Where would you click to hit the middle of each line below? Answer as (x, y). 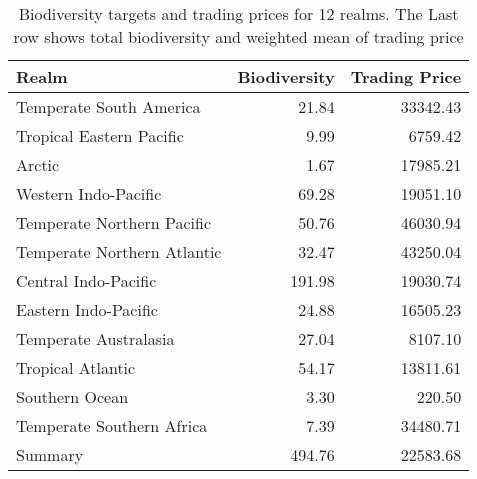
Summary (50, 454)
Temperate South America (108, 106)
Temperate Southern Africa (112, 425)
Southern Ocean (72, 396)
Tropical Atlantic (76, 367)
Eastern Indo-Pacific (87, 309)
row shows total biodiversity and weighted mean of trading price (238, 36)
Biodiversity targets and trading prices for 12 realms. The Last (238, 13)
